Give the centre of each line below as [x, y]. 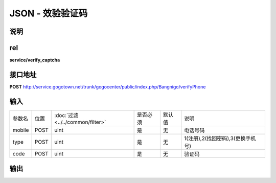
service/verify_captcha [35, 60]
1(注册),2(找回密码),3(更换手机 [220, 138]
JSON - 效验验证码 [49, 13]
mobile [21, 130]
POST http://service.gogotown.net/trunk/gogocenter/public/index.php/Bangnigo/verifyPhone [108, 86]
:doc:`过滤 [66, 115]
